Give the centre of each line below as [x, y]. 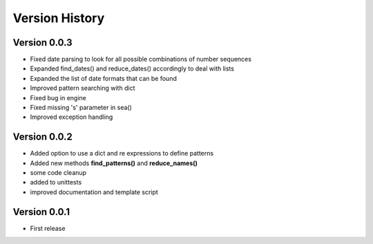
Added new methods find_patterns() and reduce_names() [114, 163]
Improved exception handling [71, 117]
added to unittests [56, 182]
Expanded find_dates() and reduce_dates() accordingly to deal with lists [132, 68]
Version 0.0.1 [41, 212]
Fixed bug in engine [58, 97]
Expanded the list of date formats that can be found [104, 78]
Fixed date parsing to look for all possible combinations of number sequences [141, 59]
